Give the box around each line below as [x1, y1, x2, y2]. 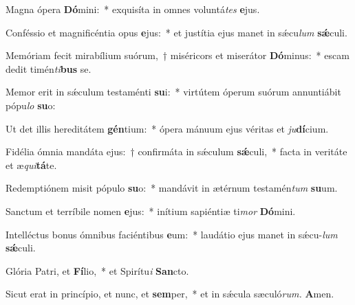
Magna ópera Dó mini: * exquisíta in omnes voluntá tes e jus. [6, 2, 260, 16]
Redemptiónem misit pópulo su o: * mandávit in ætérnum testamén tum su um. [6, 181, 338, 195]
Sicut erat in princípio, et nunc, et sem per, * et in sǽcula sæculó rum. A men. [6, 286, 334, 301]
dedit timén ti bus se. [6, 61, 92, 76]
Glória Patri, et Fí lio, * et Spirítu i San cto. [6, 263, 189, 278]
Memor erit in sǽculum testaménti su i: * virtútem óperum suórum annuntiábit [6, 84, 341, 99]
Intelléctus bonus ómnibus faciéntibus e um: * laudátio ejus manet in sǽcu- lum [6, 227, 338, 241]
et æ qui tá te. [6, 157, 57, 172]
